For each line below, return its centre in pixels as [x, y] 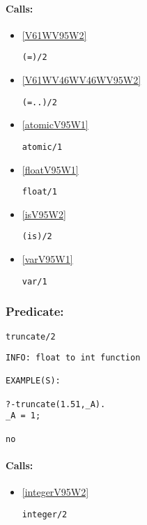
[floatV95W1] [50, 169]
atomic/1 [42, 147]
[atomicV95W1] [55, 124]
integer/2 [45, 514]
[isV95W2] [44, 214]
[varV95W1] [47, 259]
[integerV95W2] [55, 492]
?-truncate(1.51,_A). [56, 404]
